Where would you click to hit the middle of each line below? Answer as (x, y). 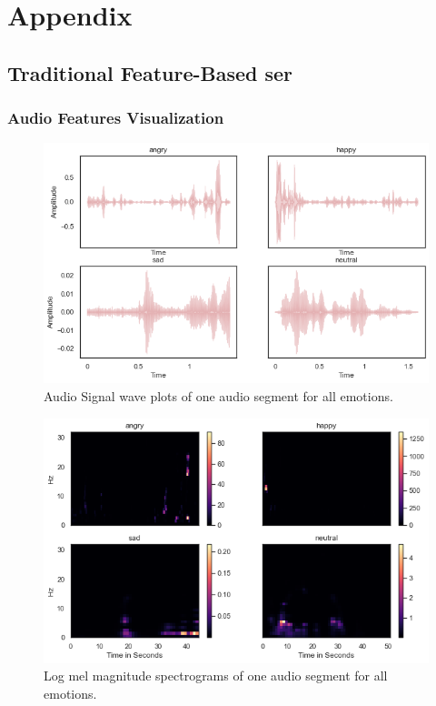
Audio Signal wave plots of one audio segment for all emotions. (218, 396)
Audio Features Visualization (116, 118)
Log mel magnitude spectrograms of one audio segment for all (216, 676)
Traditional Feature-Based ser (150, 72)
